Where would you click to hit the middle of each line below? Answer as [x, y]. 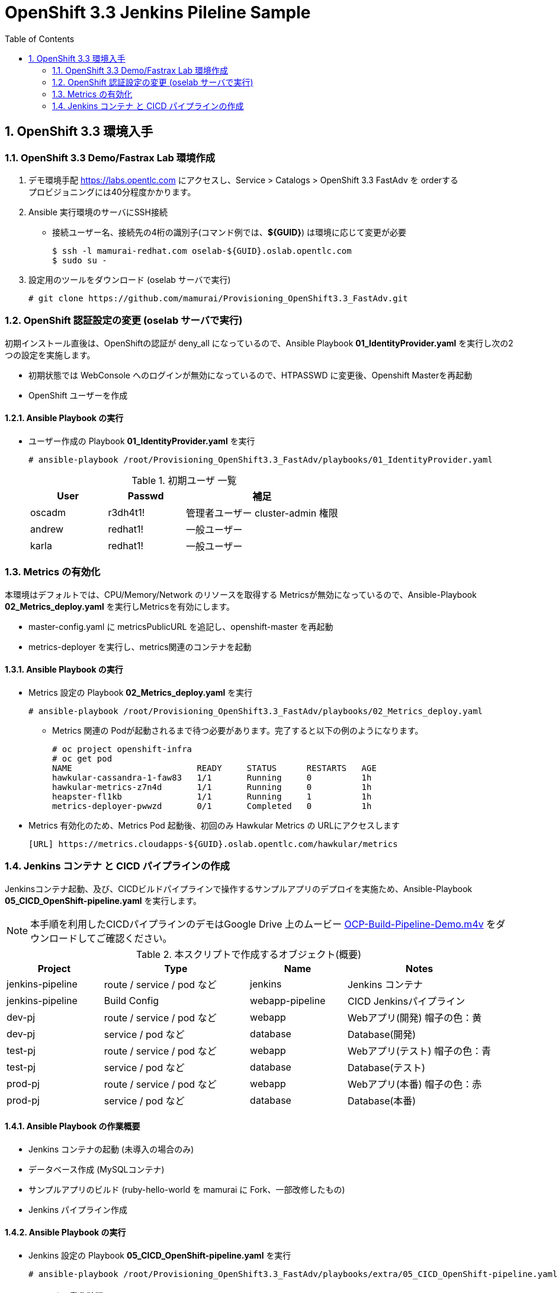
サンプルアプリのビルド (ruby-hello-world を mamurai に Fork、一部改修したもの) [187, 1189]
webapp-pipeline [288, 1000]
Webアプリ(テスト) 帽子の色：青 [419, 1051]
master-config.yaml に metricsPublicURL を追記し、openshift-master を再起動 [181, 626]
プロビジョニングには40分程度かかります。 [112, 192]
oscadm [48, 512]
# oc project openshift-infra [122, 749]
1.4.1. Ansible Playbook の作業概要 [73, 1126]
